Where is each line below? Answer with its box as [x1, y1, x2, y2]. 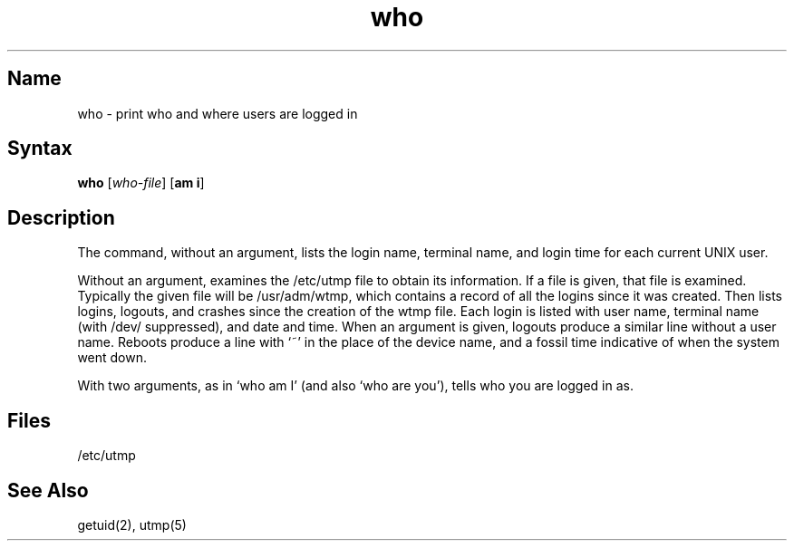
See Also [7, 478, 89, 502]
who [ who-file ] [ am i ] [77, 175, 205, 191]
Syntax [7, 137, 73, 160]
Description [7, 206, 115, 229]
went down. [77, 350, 148, 366]
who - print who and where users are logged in [77, 105, 358, 121]
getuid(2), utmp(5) [77, 516, 187, 533]
